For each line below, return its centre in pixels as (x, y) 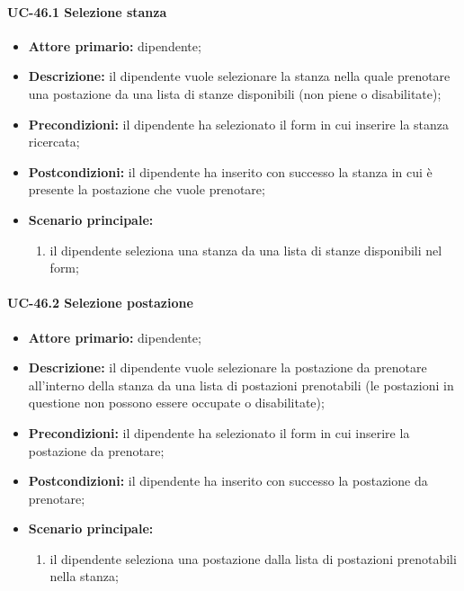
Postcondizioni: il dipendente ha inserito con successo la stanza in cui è (230, 171)
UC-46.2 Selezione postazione (100, 303)
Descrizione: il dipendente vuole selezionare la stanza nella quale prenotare (239, 76)
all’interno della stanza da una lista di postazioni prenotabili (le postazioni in (241, 385)
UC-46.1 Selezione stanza (87, 11)
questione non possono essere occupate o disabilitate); (176, 403)
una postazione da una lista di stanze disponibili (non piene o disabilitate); (235, 93)
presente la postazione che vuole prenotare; (147, 189)
